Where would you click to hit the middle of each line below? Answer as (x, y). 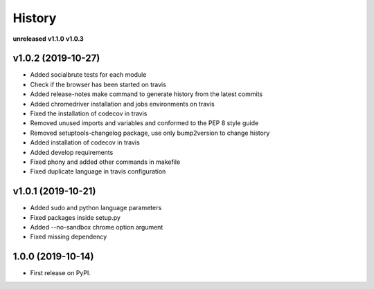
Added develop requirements (72, 152)
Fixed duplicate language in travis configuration (98, 171)
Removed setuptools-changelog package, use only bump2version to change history (150, 133)
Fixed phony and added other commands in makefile (105, 162)
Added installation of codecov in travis (85, 142)
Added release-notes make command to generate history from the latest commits (146, 94)
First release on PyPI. (61, 273)
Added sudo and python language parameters (96, 208)
